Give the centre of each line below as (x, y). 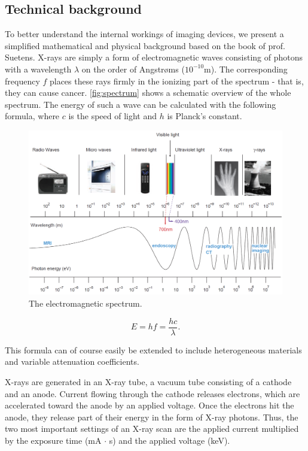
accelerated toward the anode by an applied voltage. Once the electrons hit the (150, 405)
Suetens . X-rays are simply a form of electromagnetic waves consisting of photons (154, 57)
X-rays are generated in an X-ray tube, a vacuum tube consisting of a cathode (148, 381)
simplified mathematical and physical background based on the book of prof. (145, 45)
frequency (22, 81)
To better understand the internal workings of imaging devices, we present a (144, 34)
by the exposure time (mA (53, 440)
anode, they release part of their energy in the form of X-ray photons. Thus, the (152, 417)
